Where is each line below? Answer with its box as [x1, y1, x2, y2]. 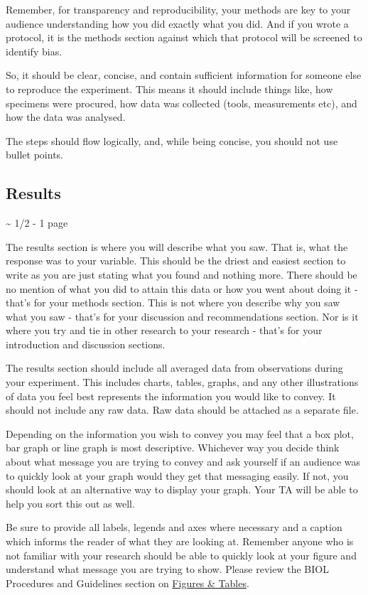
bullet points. [6, 147, 63, 162]
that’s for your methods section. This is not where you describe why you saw [6, 295, 340, 310]
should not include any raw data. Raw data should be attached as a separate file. [6, 402, 359, 417]
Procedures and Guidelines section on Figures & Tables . [6, 575, 249, 590]
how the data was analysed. [6, 109, 126, 124]
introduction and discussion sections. [6, 336, 166, 351]
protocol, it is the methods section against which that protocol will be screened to [6, 30, 362, 45]
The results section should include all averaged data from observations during [6, 360, 343, 375]
